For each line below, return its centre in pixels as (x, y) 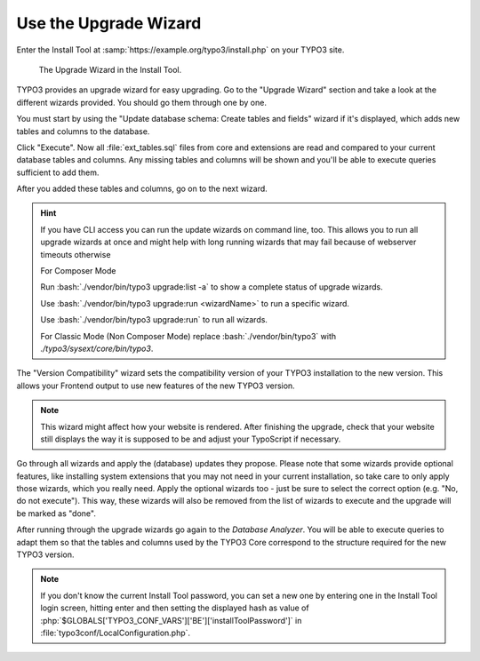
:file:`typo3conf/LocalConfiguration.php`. (116, 633)
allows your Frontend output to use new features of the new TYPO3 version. (156, 386)
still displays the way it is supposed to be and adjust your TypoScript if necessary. (191, 439)
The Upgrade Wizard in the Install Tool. (110, 69)
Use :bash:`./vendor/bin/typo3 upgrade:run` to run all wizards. (154, 320)
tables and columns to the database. (83, 131)
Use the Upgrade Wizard (109, 23)
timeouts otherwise (76, 254)
